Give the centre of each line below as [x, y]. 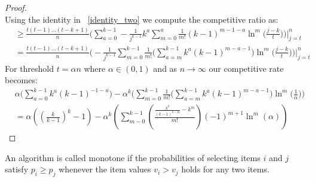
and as [165, 68]
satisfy [17, 169]
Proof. [16, 7]
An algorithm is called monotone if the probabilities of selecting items [133, 157]
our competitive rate [246, 68]
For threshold [30, 68]
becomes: [21, 80]
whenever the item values [105, 169]
